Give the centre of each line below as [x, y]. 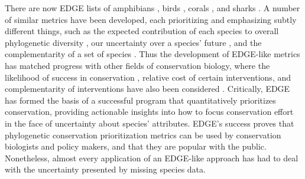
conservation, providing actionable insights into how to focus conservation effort [149, 112]
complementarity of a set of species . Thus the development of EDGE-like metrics [152, 54]
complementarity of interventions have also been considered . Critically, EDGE [147, 89]
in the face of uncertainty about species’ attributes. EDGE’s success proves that [150, 123]
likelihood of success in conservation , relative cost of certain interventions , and [148, 77]
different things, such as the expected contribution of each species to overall [142, 31]
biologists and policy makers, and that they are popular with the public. [136, 146]
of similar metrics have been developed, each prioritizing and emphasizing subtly [151, 19]
